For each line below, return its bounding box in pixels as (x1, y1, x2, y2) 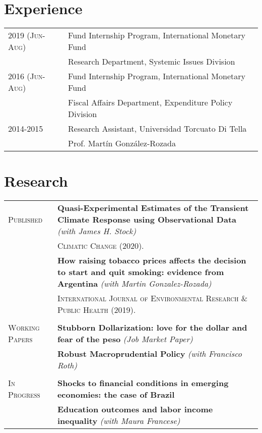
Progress (8, 389, 40, 401)
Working (8, 321, 40, 334)
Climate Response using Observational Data (57, 213, 236, 226)
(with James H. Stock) (57, 225, 136, 237)
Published (8, 213, 43, 226)
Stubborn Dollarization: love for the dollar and (57, 321, 247, 334)
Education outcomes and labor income (57, 403, 213, 415)
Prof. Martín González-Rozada (68, 137, 176, 149)
